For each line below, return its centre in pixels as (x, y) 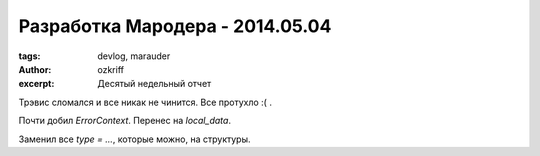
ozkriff (111, 69)
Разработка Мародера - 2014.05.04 (175, 26)
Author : (35, 69)
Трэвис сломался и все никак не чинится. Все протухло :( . (145, 102)
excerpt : (36, 84)
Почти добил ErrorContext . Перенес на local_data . (125, 121)
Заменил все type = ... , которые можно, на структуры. (134, 139)
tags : (29, 56)
